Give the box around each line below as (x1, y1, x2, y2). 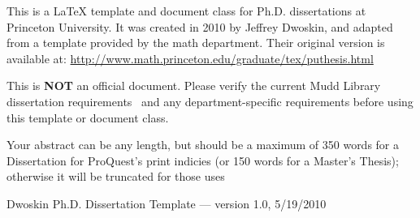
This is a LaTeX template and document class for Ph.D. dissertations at (6, 2, 366, 19)
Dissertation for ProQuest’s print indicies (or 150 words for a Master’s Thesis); (6, 152, 399, 169)
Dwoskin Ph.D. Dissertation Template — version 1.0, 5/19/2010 (6, 194, 327, 212)
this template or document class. (6, 109, 169, 126)
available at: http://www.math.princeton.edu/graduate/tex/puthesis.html (6, 49, 374, 66)
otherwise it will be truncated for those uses (6, 168, 225, 185)
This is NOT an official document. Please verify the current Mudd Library (6, 77, 381, 94)
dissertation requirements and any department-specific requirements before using (6, 92, 414, 109)
